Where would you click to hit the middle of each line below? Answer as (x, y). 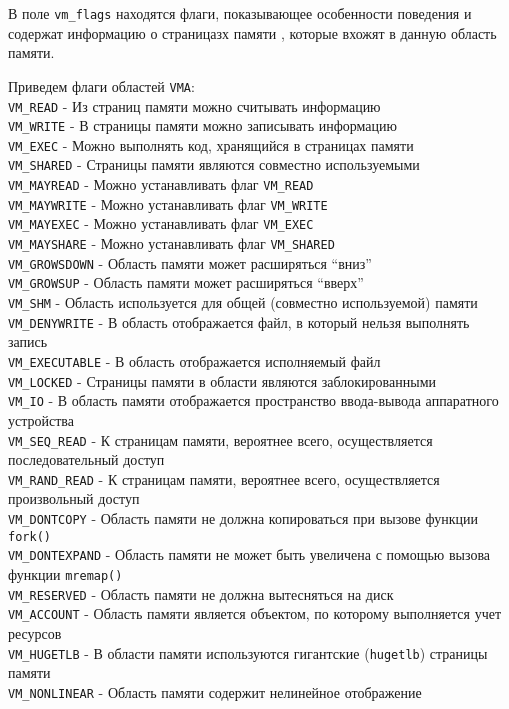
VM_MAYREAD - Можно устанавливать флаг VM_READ (161, 184)
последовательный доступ (86, 459)
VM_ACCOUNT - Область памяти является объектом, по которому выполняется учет (255, 613)
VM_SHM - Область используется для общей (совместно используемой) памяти (243, 302)
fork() (29, 536)
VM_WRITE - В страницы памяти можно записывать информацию (203, 125)
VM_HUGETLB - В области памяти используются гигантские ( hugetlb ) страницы (248, 652)
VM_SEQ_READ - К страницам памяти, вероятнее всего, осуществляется (220, 439)
